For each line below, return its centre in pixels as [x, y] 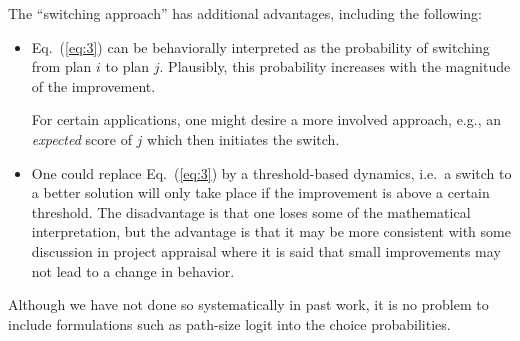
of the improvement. [93, 85]
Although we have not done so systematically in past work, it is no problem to [248, 304]
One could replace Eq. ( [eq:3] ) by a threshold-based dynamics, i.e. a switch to [271, 172]
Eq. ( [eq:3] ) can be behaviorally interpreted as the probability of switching [260, 46]
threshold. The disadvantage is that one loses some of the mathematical [251, 211]
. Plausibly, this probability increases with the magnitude [335, 66]
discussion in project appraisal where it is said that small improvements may [266, 250]
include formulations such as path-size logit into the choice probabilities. [229, 323]
